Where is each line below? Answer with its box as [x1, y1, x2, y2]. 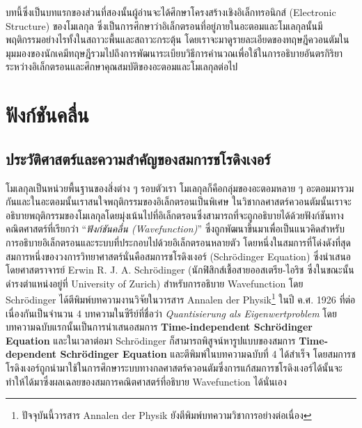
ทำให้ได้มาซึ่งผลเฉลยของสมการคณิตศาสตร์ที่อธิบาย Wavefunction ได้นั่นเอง [6, 374, 287, 388]
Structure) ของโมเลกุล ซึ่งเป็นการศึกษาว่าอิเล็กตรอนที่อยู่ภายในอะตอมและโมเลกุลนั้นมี [6, 18, 323, 33]
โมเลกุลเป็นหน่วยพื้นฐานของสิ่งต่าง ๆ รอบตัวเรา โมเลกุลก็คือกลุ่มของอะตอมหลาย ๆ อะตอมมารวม [6, 180, 354, 195]
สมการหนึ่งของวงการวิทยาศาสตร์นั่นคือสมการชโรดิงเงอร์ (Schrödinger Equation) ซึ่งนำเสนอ [6, 248, 352, 263]
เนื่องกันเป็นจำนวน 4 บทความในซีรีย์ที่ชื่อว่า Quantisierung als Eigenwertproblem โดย [6, 306, 338, 320]
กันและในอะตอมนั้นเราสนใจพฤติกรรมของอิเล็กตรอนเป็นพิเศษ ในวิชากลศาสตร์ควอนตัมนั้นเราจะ [6, 194, 352, 209]
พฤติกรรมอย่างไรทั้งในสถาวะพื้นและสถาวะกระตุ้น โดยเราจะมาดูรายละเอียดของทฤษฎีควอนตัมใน [6, 32, 349, 47]
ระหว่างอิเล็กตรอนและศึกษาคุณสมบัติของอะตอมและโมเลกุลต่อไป [6, 59, 238, 74]
